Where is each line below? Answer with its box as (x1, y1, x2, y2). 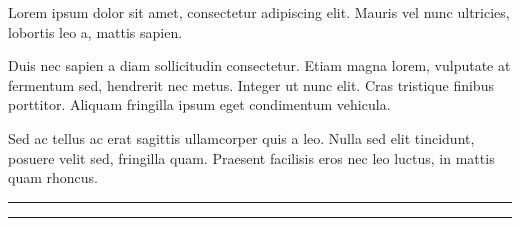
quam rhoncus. (8, 167, 98, 188)
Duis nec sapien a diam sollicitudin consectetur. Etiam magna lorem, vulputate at (8, 55, 511, 76)
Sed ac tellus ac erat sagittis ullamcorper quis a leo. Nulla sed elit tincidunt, (8, 127, 475, 148)
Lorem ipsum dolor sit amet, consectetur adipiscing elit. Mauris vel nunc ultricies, (8, 2, 510, 22)
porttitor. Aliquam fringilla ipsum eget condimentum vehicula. (8, 94, 391, 115)
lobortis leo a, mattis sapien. (8, 21, 183, 42)
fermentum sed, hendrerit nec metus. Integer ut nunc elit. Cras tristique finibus (8, 74, 494, 95)
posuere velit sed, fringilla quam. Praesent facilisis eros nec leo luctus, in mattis (8, 147, 495, 168)
